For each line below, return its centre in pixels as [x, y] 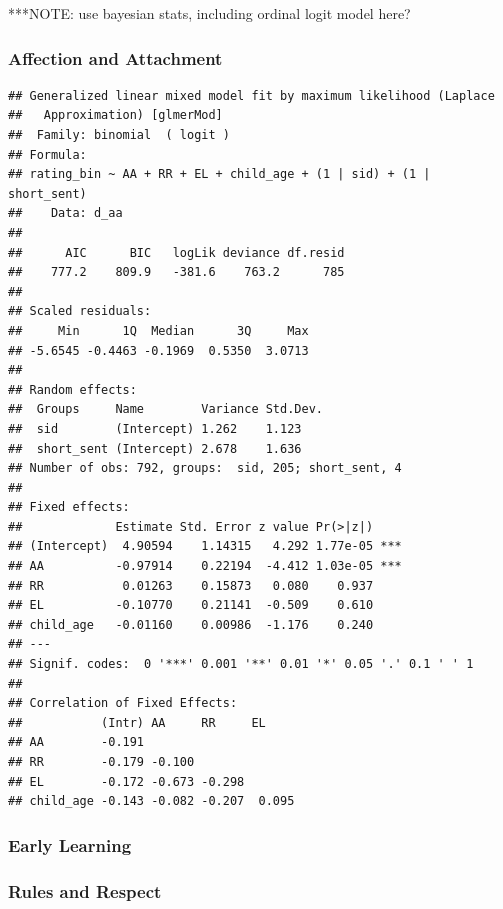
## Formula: [47, 154]
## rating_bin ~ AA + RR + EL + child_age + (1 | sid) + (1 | [219, 174]
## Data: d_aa [65, 213]
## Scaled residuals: [80, 311]
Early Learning [70, 844]
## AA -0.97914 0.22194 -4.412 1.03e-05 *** [205, 566]
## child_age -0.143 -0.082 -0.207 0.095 [151, 801]
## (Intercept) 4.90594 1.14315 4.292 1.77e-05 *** [205, 546]
